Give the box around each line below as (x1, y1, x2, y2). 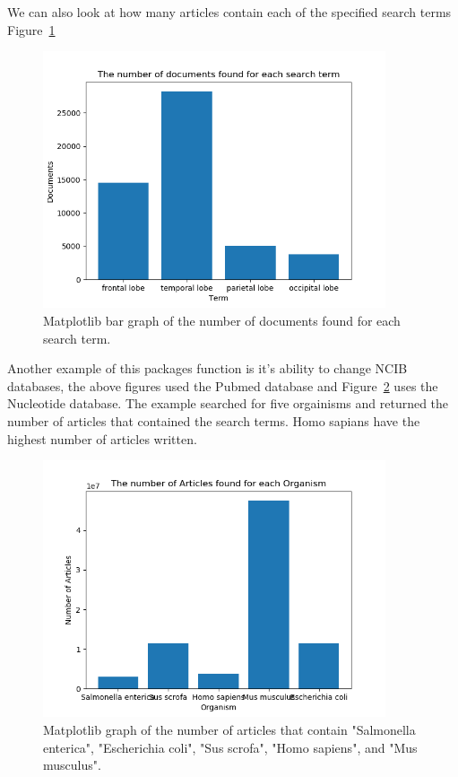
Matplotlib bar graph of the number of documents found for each (43, 310, 401, 329)
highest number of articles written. (7, 429, 197, 448)
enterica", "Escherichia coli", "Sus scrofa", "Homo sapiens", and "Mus (43, 738, 418, 756)
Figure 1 (7, 20, 56, 39)
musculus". (43, 755, 101, 774)
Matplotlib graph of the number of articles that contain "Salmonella (43, 720, 416, 738)
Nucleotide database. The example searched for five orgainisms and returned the (7, 394, 449, 413)
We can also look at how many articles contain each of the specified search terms (7, 3, 452, 21)
